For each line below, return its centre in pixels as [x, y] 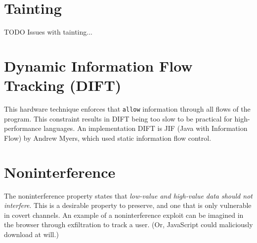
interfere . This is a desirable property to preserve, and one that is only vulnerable [128, 205]
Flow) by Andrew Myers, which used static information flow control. [108, 138]
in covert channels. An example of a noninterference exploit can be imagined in [124, 215]
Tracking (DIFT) [63, 85]
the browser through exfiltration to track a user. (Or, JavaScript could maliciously [128, 224]
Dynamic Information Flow [98, 65]
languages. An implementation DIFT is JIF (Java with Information [146, 128]
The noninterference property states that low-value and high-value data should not [128, 195]
